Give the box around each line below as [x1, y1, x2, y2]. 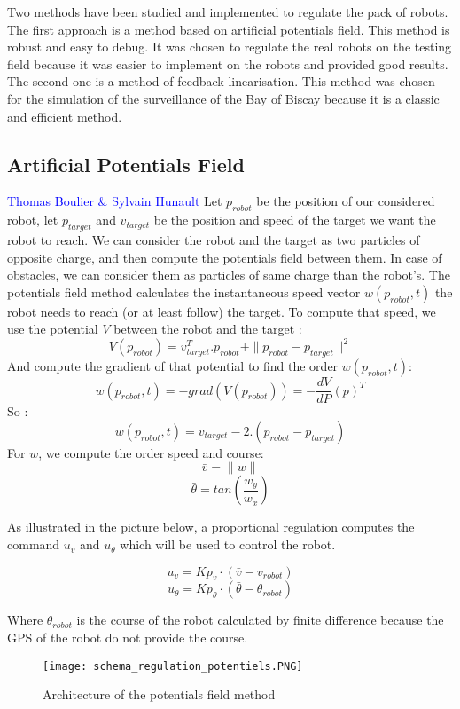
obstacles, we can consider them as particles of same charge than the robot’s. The [7, 265, 450, 284]
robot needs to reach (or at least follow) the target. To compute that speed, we [7, 302, 436, 320]
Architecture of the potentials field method [43, 685, 276, 704]
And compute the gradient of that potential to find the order [7, 357, 339, 375]
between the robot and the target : [113, 319, 302, 338]
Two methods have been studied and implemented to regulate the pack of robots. [7, 3, 448, 20]
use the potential [7, 319, 98, 338]
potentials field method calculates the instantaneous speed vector [7, 282, 361, 301]
